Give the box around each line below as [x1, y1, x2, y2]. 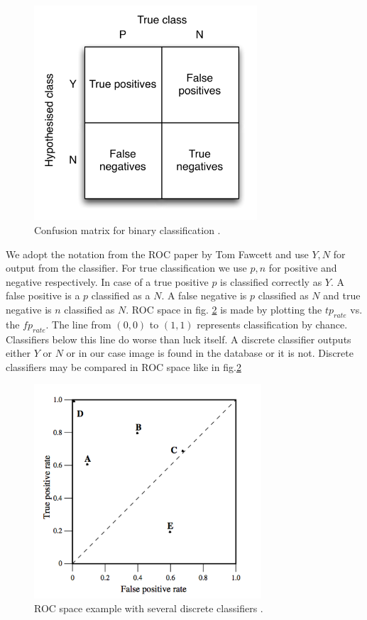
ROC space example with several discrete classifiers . [34, 601, 263, 616]
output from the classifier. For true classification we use [6, 260, 247, 275]
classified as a [91, 288, 150, 303]
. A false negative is [161, 288, 247, 303]
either [6, 345, 31, 360]
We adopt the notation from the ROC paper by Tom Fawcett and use [6, 246, 309, 261]
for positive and [268, 260, 337, 275]
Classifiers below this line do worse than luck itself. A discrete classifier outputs [6, 331, 351, 346]
